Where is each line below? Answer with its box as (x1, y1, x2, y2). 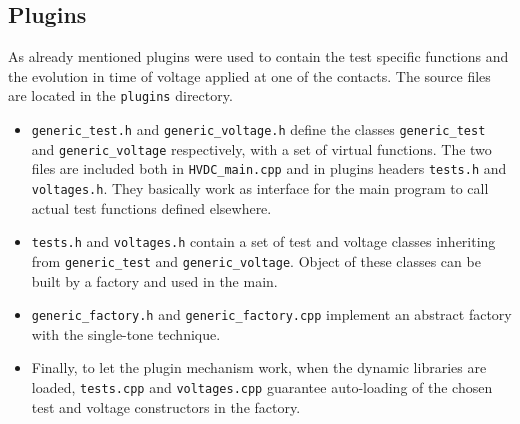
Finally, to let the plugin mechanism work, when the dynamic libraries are (31, 357, 487, 378)
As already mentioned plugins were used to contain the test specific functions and (8, 46, 509, 67)
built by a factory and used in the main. (31, 270, 278, 291)
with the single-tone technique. (31, 323, 221, 344)
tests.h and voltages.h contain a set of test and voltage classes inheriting (31, 231, 496, 252)
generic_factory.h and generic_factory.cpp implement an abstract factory (31, 304, 512, 325)
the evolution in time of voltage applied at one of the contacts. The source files (8, 65, 491, 86)
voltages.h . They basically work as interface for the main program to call (31, 178, 489, 199)
